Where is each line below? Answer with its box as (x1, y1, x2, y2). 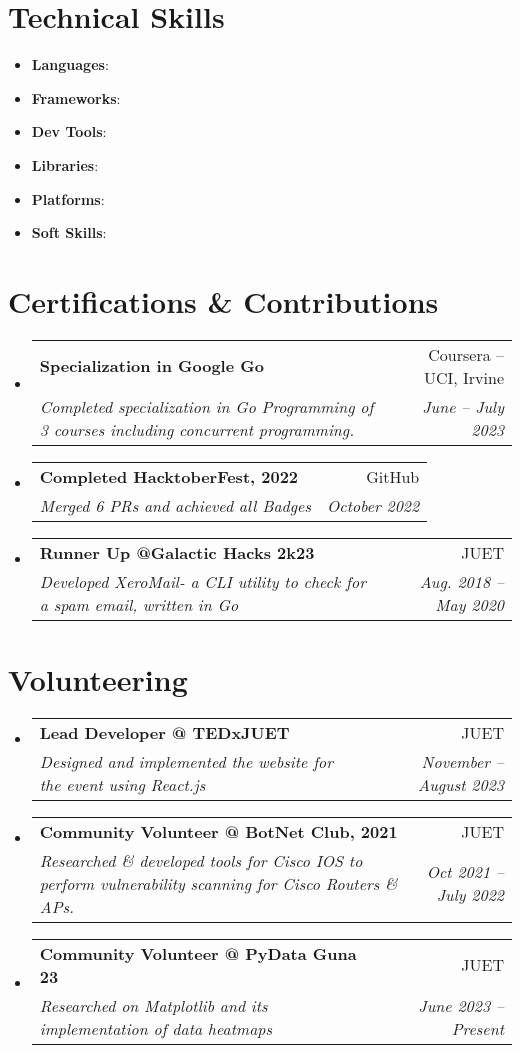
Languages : (31, 54, 109, 75)
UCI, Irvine (423, 365, 504, 389)
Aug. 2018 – (419, 569, 504, 593)
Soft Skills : (31, 222, 107, 243)
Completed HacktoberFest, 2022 (39, 464, 299, 488)
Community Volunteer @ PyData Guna (39, 941, 357, 965)
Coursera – (428, 342, 504, 366)
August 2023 (418, 772, 504, 796)
